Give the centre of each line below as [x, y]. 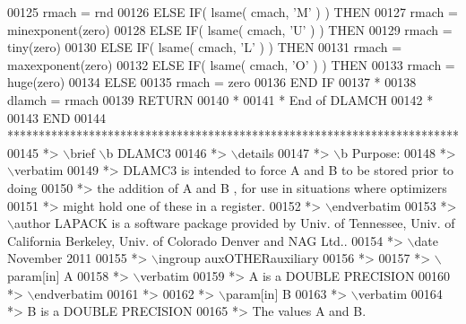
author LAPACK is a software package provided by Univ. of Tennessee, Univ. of [234, 223]
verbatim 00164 [400, 293]
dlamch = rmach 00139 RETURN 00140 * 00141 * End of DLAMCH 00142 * [220, 99]
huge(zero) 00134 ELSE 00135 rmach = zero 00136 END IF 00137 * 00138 [212, 82]
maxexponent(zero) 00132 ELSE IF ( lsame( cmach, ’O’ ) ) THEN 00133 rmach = [231, 64]
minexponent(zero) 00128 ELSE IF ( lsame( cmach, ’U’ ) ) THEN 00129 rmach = [230, 29]
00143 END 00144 [57, 117]
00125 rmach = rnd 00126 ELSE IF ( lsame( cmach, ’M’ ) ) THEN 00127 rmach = [233, 12]
